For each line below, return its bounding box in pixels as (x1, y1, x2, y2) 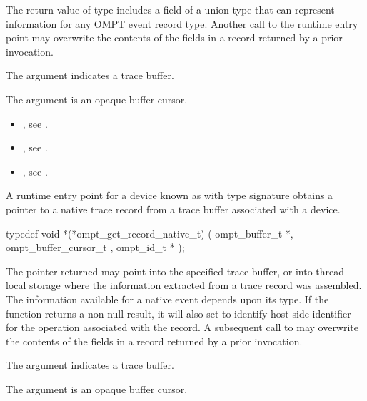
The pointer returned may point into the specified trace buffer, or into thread (6, 263, 345, 278)
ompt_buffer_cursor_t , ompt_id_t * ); (6, 240, 185, 255)
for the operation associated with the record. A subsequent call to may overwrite (6, 320, 359, 335)
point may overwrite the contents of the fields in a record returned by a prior (6, 30, 343, 45)
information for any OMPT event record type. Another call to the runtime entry (6, 16, 358, 31)
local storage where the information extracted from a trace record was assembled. (6, 278, 362, 293)
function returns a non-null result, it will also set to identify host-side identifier (6, 305, 351, 320)
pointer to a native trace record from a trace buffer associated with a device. (6, 201, 341, 216)
